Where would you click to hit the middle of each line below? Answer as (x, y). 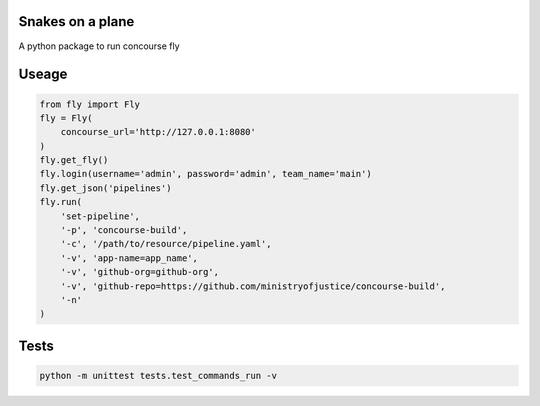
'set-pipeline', (100, 216)
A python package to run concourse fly (99, 46)
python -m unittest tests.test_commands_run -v (158, 375)
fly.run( (61, 202)
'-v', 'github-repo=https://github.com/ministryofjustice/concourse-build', (253, 286)
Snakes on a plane (76, 21)
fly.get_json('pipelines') (105, 188)
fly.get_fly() (74, 160)
